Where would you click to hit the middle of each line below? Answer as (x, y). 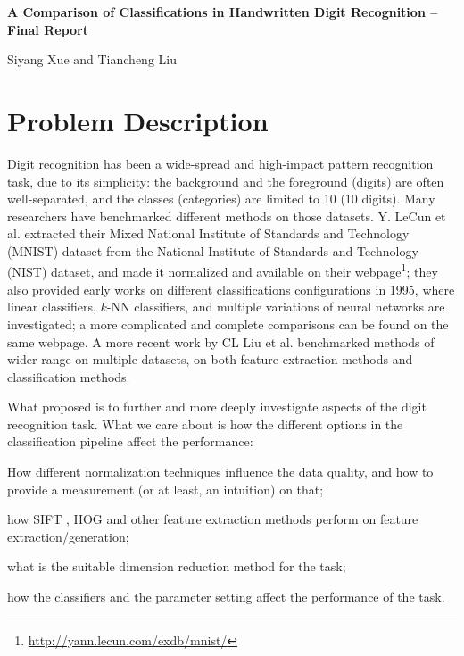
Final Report (48, 29)
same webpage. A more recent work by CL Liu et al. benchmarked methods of (221, 341)
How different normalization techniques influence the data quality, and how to (220, 472)
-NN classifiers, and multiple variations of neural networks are (276, 307)
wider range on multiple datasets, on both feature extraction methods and (210, 359)
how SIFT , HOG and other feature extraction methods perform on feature (213, 519)
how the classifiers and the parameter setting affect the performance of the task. (226, 597)
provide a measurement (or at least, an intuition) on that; (166, 489)
